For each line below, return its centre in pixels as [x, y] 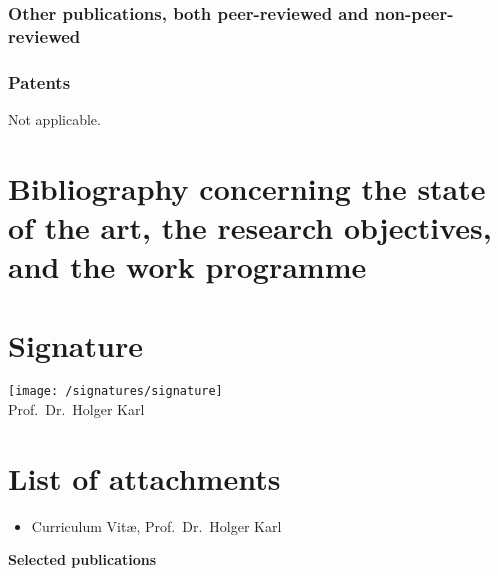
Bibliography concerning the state [247, 187]
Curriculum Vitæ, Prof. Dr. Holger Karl [156, 525]
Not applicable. [54, 118]
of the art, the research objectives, [250, 226]
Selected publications [82, 559]
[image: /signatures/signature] [115, 391]
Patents [39, 81]
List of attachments [144, 477]
